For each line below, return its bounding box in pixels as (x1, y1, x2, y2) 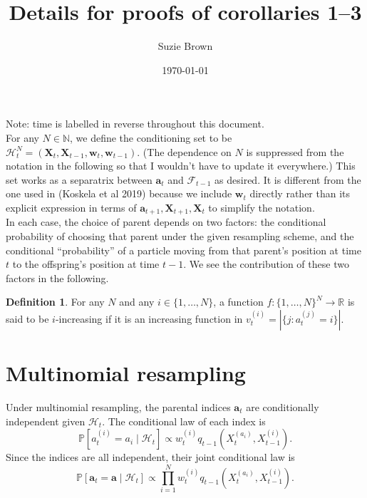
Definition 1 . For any (6, 294, 105, 309)
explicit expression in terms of (6, 199, 137, 214)
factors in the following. (6, 270, 109, 285)
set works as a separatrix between (6, 172, 153, 187)
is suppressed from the (246, 144, 344, 159)
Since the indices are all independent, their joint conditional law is (6, 450, 295, 465)
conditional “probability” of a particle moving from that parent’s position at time (6, 242, 361, 257)
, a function (213, 294, 264, 309)
